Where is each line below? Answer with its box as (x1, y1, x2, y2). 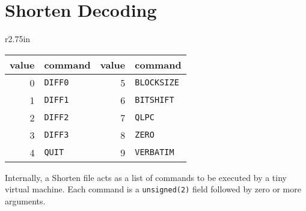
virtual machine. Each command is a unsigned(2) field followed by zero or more (5, 183, 301, 195)
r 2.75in (5, 32, 31, 45)
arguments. (5, 194, 46, 207)
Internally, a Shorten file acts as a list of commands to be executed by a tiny (5, 171, 287, 183)
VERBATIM (135, 147, 174, 157)
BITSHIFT (135, 95, 174, 105)
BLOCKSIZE (135, 78, 179, 88)
